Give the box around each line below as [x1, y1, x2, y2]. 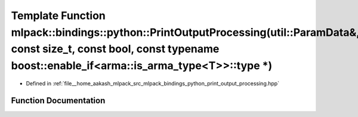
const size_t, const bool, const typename [11, 42, 220, 56]
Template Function [11, 9, 106, 22]
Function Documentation [11, 96, 106, 106]
